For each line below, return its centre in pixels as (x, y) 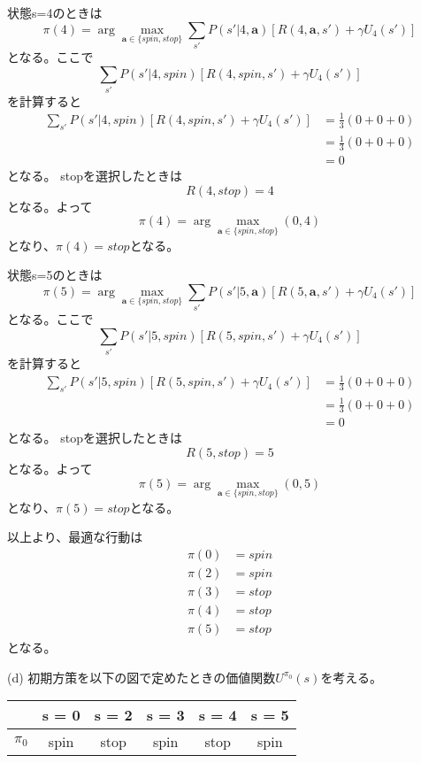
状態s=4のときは (55, 12)
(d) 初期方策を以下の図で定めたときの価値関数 (142, 677)
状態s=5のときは (55, 275)
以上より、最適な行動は (75, 537)
